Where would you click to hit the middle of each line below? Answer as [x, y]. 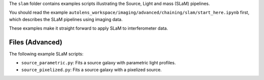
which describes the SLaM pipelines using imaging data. [66, 19]
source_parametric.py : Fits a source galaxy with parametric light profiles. [99, 63]
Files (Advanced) [36, 42]
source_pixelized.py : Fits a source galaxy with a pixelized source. [91, 70]
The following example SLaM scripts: [46, 54]
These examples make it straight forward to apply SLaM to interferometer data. [88, 28]
